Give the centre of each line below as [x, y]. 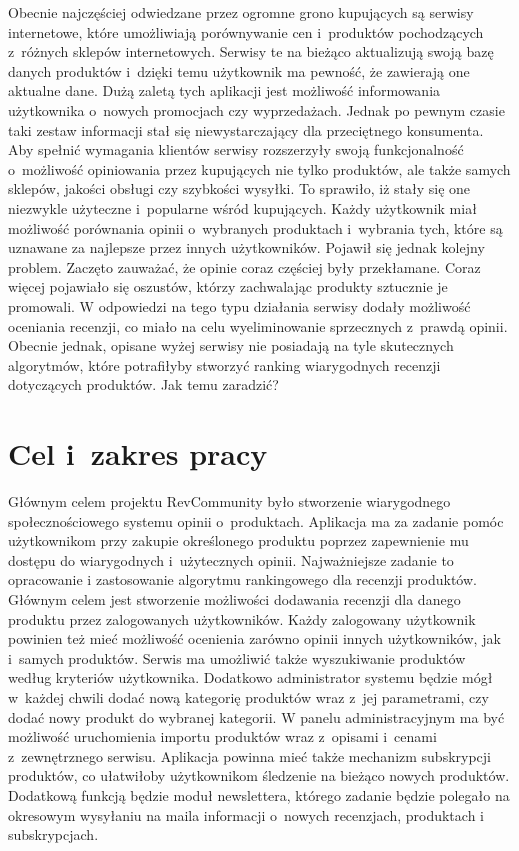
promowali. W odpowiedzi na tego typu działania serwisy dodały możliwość [239, 305]
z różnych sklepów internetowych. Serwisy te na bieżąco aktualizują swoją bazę [251, 51]
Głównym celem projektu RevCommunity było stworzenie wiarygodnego [229, 501]
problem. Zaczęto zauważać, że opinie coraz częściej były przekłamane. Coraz [244, 266]
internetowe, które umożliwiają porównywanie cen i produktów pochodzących [246, 31]
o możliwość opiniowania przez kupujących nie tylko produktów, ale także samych [259, 168]
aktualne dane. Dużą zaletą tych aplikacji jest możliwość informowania [224, 90]
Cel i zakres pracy [138, 453]
